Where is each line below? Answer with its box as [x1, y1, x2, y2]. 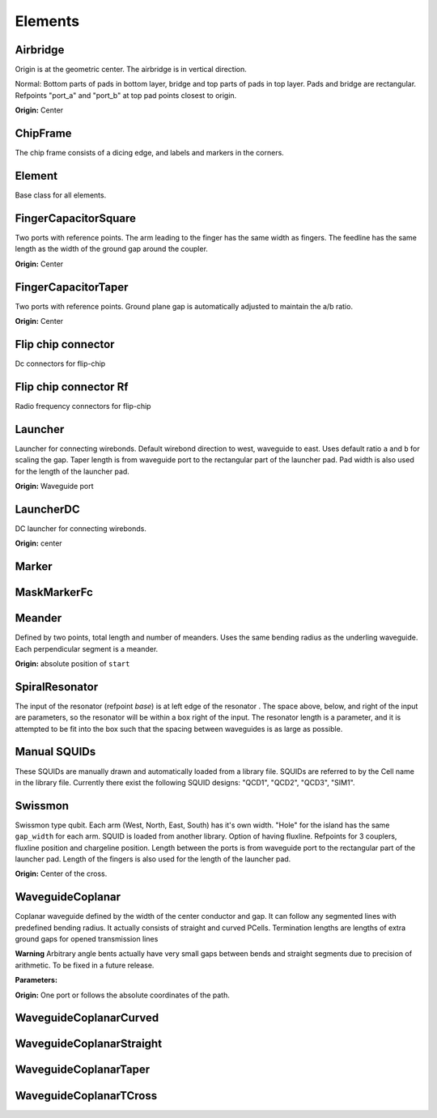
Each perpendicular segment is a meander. [15, 644, 159, 653]
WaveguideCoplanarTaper [15, 1063, 151, 1077]
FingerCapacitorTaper [15, 280, 129, 294]
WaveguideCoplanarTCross [15, 1089, 158, 1103]
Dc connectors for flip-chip [15, 359, 106, 368]
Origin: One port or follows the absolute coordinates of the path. [15, 990, 231, 1000]
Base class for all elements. [15, 190, 107, 200]
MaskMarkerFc [15, 585, 93, 599]
